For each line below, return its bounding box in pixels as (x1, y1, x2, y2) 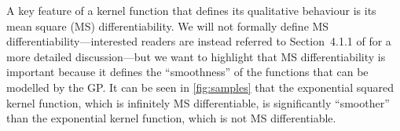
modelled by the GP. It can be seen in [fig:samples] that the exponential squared (6, 78, 394, 95)
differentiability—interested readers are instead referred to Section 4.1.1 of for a (6, 33, 391, 49)
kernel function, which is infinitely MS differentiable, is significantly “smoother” (6, 94, 390, 111)
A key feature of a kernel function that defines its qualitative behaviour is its (6, 2, 376, 18)
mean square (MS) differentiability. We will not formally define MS (6, 17, 329, 34)
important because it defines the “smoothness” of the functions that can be (6, 64, 369, 80)
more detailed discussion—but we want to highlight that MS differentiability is (6, 48, 386, 64)
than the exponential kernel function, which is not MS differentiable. (6, 110, 336, 126)
